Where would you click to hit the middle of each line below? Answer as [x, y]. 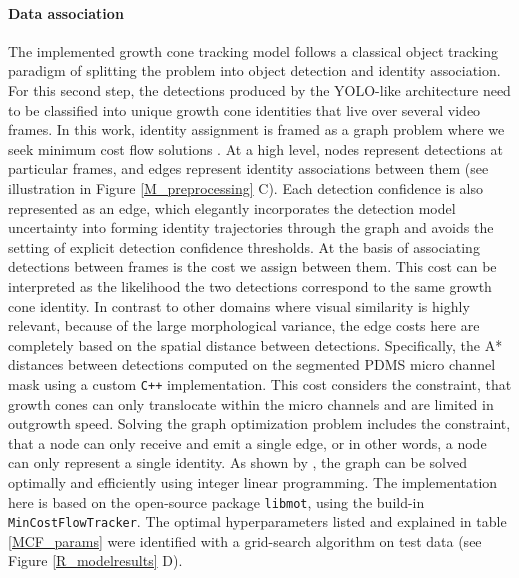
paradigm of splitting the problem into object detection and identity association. [254, 70]
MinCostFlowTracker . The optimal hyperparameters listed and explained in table [257, 521]
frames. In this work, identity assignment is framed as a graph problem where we [256, 129]
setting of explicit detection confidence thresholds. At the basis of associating [244, 246]
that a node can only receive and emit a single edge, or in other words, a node [247, 442]
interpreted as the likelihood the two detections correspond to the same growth [250, 285]
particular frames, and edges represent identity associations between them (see [248, 168]
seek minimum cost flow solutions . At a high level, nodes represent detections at [255, 148]
